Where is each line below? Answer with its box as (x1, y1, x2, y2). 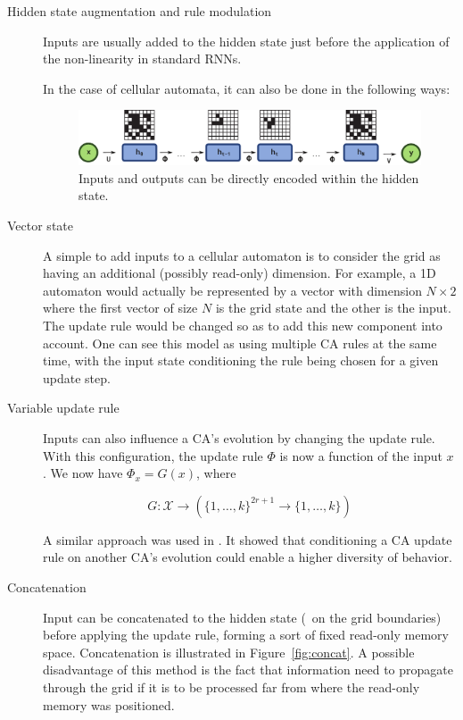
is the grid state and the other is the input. (215, 298, 451, 317)
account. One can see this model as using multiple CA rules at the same (43, 333, 437, 352)
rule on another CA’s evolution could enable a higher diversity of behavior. (43, 548, 452, 566)
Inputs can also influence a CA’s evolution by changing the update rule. (43, 428, 435, 447)
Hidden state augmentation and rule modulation (7, 2, 272, 20)
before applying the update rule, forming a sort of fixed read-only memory (43, 625, 449, 644)
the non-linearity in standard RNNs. (43, 49, 242, 68)
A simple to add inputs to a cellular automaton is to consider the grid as (43, 246, 441, 264)
